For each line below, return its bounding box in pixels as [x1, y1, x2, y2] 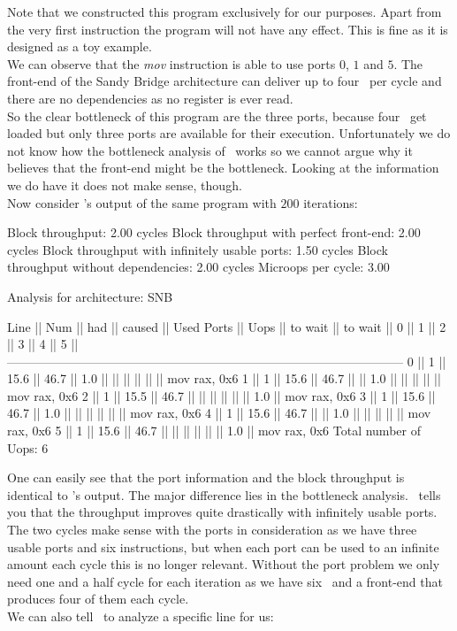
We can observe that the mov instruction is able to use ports [7, 54, 336, 73]
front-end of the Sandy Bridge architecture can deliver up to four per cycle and [7, 72, 442, 90]
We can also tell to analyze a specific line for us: [7, 607, 274, 625]
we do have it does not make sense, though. [7, 175, 242, 194]
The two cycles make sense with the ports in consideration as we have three [7, 520, 417, 539]
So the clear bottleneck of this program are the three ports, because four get [7, 106, 427, 125]
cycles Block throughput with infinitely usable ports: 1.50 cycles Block [7, 240, 388, 258]
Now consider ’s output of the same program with [7, 193, 277, 212]
